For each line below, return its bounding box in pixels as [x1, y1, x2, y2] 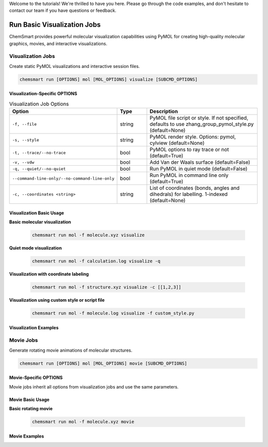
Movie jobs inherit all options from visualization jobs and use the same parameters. [9, 383, 179, 389]
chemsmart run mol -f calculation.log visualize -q [32, 258, 161, 264]
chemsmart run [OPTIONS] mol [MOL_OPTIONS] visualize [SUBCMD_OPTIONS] [19, 76, 198, 82]
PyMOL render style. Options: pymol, [149, 133, 236, 140]
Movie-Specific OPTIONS [9, 375, 63, 381]
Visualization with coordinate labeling [9, 271, 89, 277]
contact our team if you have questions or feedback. [9, 7, 117, 13]
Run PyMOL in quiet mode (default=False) [149, 165, 248, 172]
